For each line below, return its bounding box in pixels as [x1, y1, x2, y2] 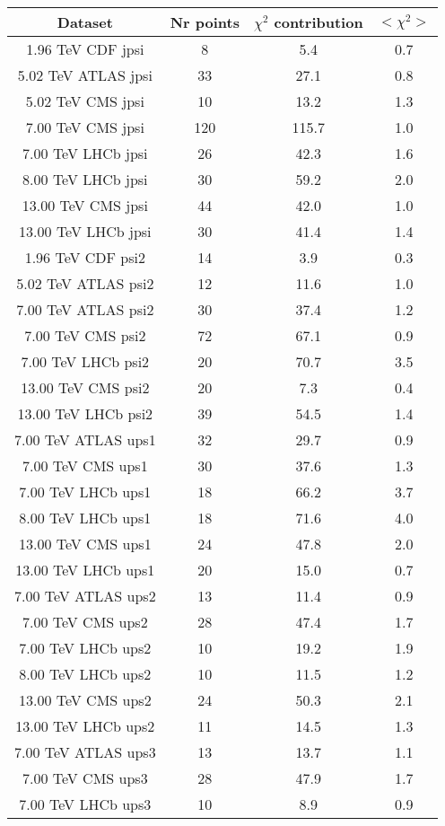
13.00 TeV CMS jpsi [22, 195, 148, 215]
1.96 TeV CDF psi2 [24, 247, 145, 268]
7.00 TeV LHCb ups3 [19, 794, 152, 814]
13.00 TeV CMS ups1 [19, 533, 152, 554]
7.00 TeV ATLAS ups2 [14, 585, 156, 606]
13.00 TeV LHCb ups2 [15, 716, 155, 736]
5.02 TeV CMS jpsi [25, 91, 144, 111]
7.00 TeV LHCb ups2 [19, 637, 152, 658]
